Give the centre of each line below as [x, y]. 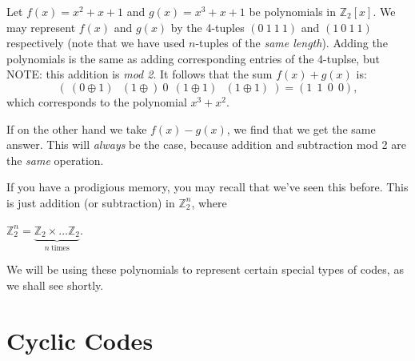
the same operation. [55, 160]
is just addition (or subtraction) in [91, 202]
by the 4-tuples [207, 27]
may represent [41, 27]
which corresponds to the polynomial [97, 101]
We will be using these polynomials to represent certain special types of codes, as [205, 269]
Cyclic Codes [80, 340]
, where [209, 202]
